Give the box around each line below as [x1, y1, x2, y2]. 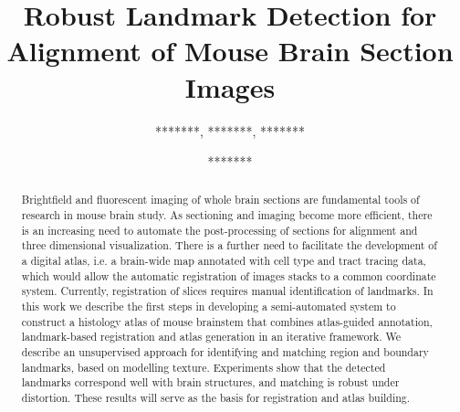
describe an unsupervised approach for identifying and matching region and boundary [21, 344, 429, 360]
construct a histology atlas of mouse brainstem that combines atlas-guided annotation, [21, 313, 433, 329]
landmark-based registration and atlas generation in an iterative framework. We [21, 329, 402, 344]
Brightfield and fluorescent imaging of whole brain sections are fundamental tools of [21, 192, 420, 207]
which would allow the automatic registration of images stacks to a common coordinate [21, 268, 436, 283]
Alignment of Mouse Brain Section [6, 32, 454, 69]
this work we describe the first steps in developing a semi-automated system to [21, 299, 396, 314]
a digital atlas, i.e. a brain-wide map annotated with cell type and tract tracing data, [21, 253, 426, 269]
